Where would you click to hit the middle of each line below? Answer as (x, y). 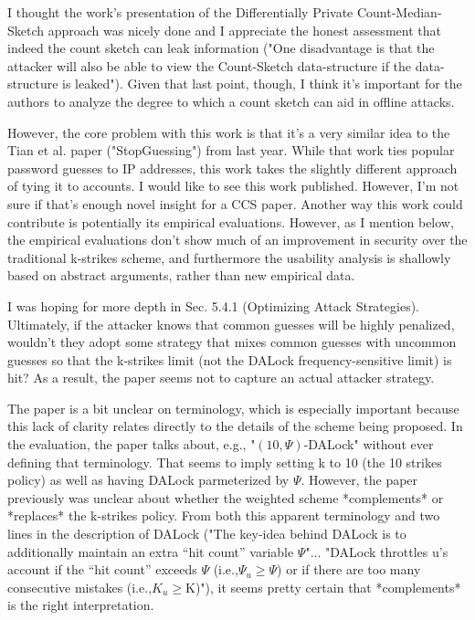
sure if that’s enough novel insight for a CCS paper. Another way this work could (235, 203)
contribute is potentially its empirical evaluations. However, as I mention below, (231, 221)
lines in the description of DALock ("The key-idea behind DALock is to (207, 534)
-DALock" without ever (369, 444)
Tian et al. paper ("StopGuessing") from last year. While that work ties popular (231, 150)
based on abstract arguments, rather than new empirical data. (181, 275)
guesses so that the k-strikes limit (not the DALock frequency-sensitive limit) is (230, 359)
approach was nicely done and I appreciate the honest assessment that (244, 30)
